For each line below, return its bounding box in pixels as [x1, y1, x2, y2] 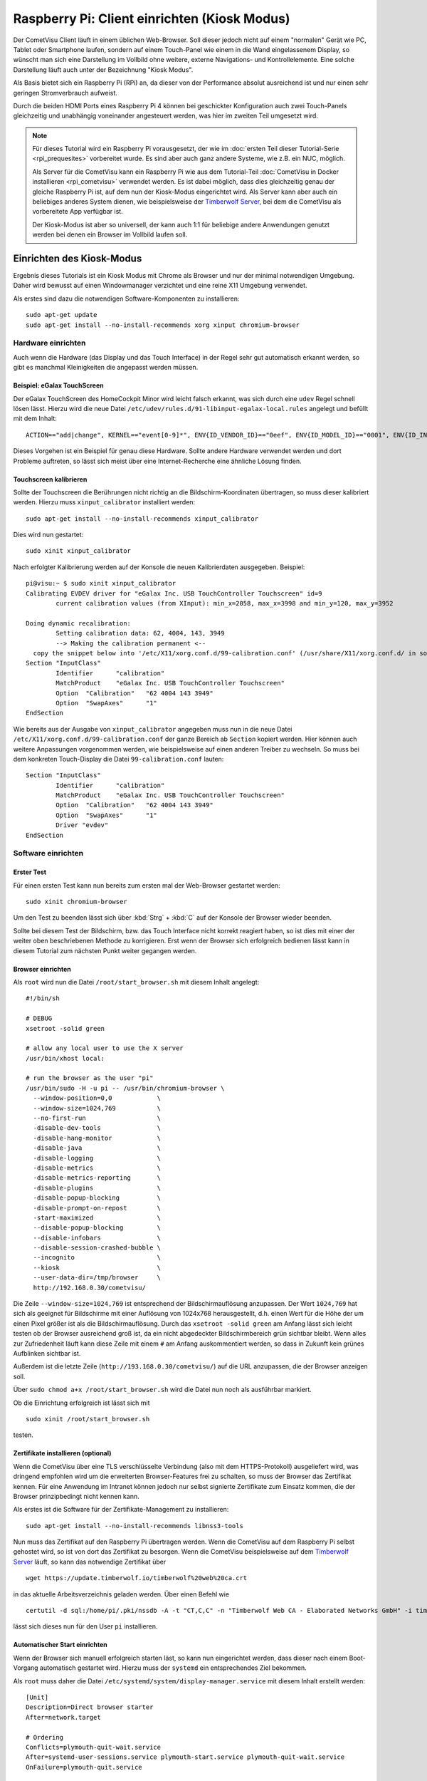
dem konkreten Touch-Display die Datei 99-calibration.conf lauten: [13, 754, 224, 763]
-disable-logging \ [33, 1154, 162, 1162]
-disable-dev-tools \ [33, 1124, 162, 1132]
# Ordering [26, 1733, 64, 1741]
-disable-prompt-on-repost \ [33, 1204, 162, 1212]
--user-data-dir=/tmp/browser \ [33, 1274, 162, 1282]
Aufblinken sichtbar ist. [13, 1349, 81, 1357]
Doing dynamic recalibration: [26, 619, 132, 627]
